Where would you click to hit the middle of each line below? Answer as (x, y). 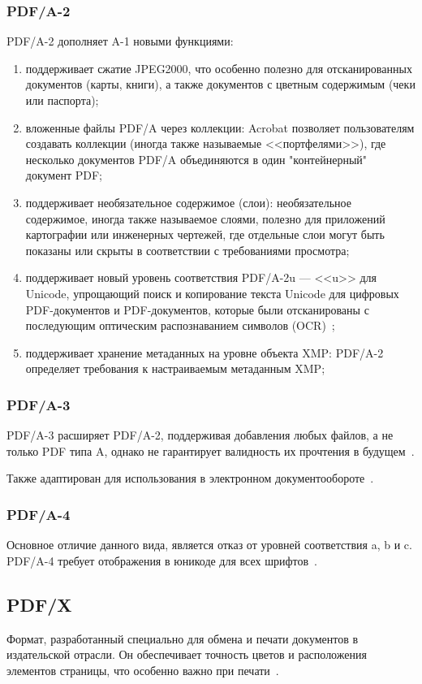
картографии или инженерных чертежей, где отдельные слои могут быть (205, 234)
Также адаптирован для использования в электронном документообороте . (190, 478)
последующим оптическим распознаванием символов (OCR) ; (180, 325)
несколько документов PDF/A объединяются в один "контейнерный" (196, 159)
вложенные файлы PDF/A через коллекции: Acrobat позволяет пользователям (220, 127)
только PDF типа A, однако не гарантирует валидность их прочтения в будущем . (211, 450)
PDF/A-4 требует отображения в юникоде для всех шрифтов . (162, 560)
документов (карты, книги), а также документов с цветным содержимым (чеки (220, 84)
